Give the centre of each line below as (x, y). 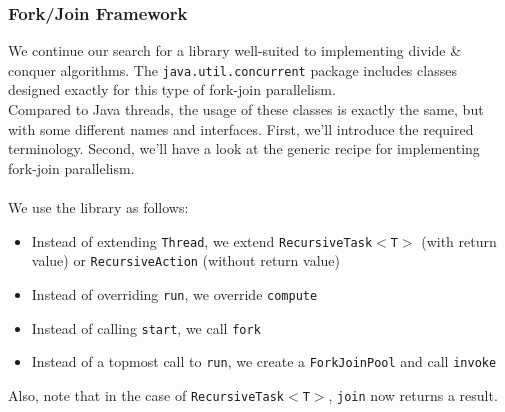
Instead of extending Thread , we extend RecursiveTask (202, 240)
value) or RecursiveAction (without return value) (185, 260)
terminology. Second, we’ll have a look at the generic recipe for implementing (244, 148)
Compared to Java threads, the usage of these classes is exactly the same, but (246, 109)
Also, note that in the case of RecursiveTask (146, 394)
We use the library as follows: (98, 207)
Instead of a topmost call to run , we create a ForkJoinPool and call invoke (264, 361)
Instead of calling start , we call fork (146, 327)
